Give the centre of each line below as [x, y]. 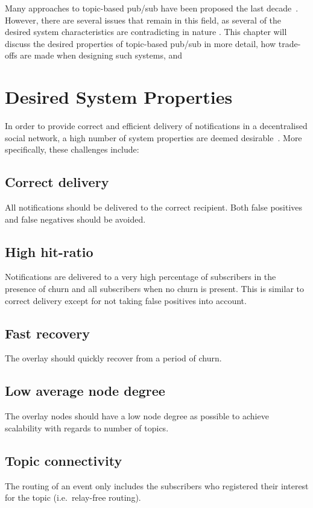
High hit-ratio [49, 251]
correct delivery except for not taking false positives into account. [126, 300]
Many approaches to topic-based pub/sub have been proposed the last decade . [152, 8]
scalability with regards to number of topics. [87, 427]
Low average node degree [85, 391]
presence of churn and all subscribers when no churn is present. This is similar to [155, 289]
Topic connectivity [64, 460]
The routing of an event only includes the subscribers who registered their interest [157, 485]
